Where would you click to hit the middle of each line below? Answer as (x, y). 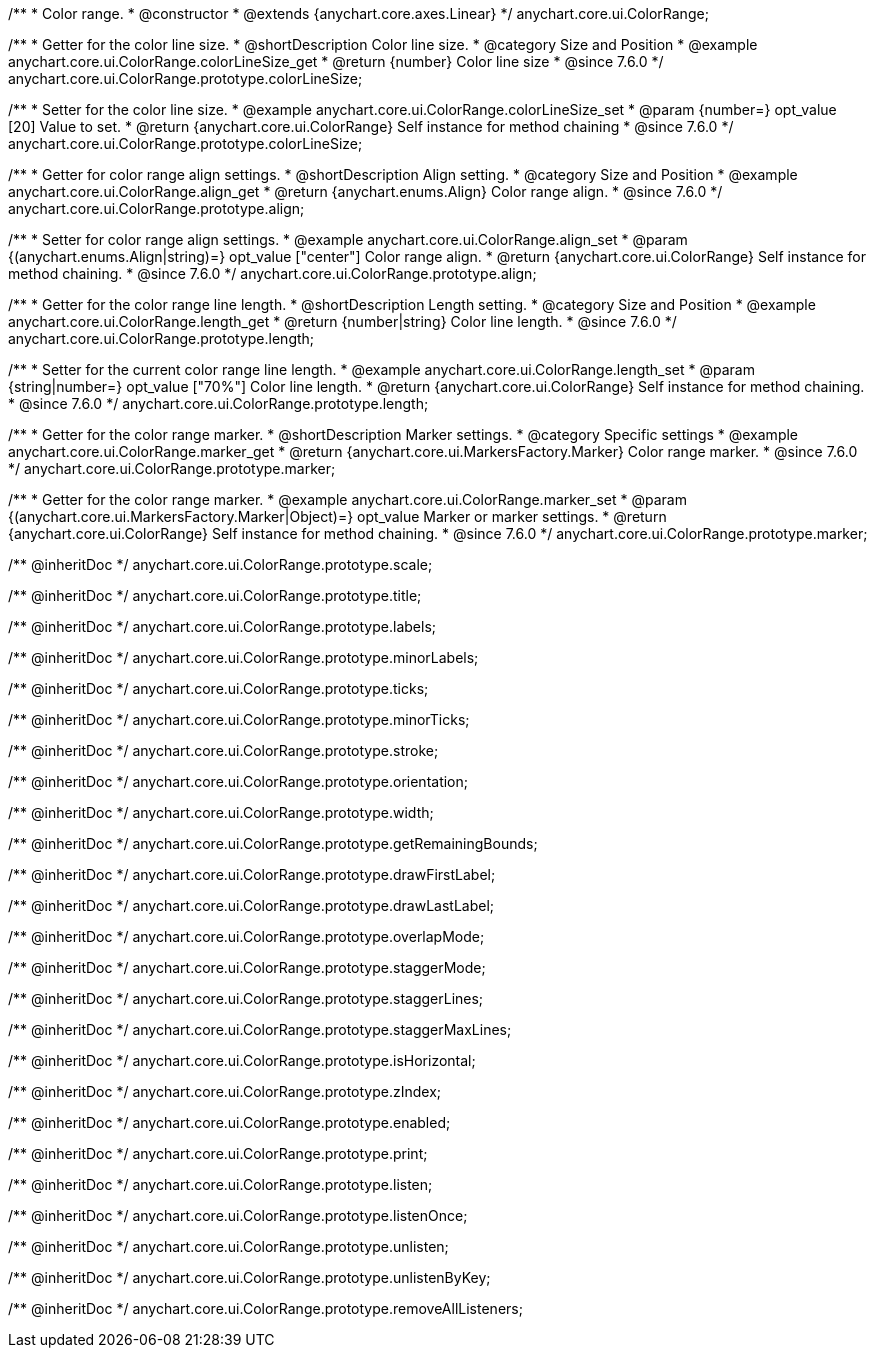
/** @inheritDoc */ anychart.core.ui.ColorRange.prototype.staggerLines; (246, 998)
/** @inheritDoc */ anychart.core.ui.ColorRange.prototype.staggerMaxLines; (260, 1029)
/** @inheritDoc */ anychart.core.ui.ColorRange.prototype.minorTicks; (239, 719)
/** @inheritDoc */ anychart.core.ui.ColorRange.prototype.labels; (222, 626)
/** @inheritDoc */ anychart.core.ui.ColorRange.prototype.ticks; (218, 688)
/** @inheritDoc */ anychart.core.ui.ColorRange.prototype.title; (215, 595)
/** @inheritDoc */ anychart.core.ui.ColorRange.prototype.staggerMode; (247, 967)
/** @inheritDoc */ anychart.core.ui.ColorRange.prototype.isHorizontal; (242, 1060)
